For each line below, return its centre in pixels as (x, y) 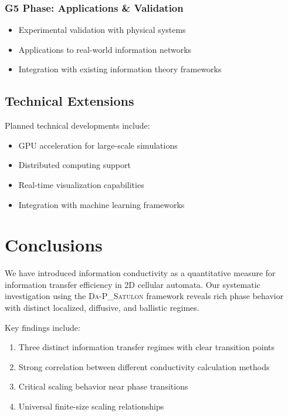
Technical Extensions (70, 101)
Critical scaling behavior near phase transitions (103, 386)
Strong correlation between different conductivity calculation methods (144, 366)
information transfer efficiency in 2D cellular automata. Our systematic (133, 284)
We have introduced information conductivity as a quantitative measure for (140, 273)
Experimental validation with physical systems (102, 30)
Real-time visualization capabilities (81, 184)
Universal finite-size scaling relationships (91, 406)
